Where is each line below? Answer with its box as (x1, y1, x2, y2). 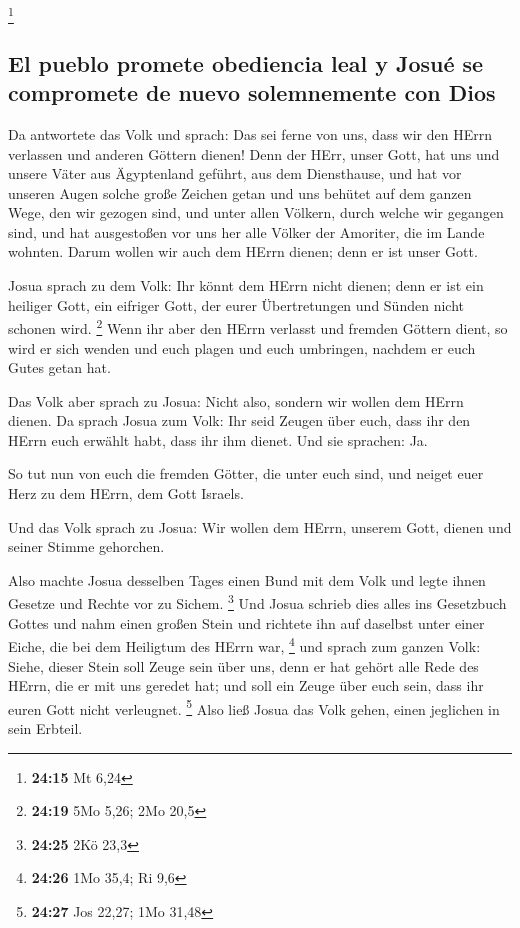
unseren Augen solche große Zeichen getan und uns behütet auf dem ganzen (8, 182, 472, 203)
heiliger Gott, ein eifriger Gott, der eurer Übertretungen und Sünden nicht (8, 294, 464, 315)
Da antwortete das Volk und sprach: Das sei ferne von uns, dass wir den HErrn (8, 123, 492, 144)
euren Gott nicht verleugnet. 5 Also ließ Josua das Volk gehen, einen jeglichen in (8, 695, 500, 719)
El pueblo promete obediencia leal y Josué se (8, 47, 484, 78)
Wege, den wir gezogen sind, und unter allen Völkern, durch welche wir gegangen (8, 202, 504, 223)
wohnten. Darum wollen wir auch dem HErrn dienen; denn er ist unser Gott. (8, 241, 478, 262)
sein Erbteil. (8, 717, 83, 738)
